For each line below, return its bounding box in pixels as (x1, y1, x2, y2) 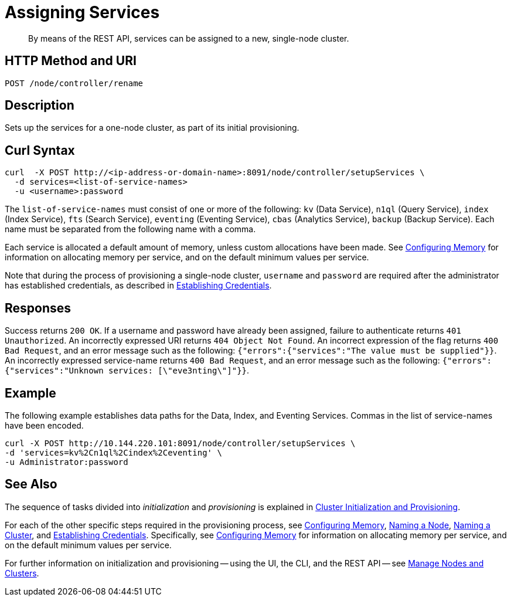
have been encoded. (5, 420, 84, 430)
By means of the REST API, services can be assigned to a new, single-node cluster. (28, 33, 349, 43)
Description (5, 98, 74, 113)
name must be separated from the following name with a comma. (5, 224, 256, 235)
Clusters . (5, 568, 39, 578)
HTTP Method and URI (5, 53, 137, 69)
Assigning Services (5, 2, 160, 22)
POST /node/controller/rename (5, 78, 144, 88)
